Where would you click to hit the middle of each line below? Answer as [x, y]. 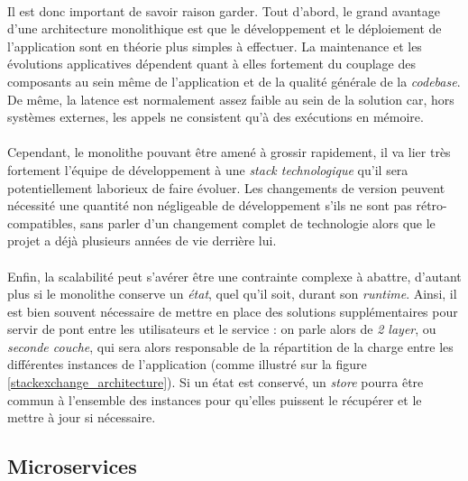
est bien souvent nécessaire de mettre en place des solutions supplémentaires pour [233, 311]
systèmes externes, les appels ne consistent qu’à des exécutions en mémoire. [216, 117]
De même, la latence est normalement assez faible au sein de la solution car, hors [231, 99]
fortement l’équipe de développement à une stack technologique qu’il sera [208, 169]
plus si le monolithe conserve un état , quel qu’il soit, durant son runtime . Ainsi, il [232, 294]
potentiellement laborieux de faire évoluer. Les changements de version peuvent [226, 187]
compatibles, [42, 222]
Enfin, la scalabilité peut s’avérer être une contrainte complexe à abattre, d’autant [234, 276]
